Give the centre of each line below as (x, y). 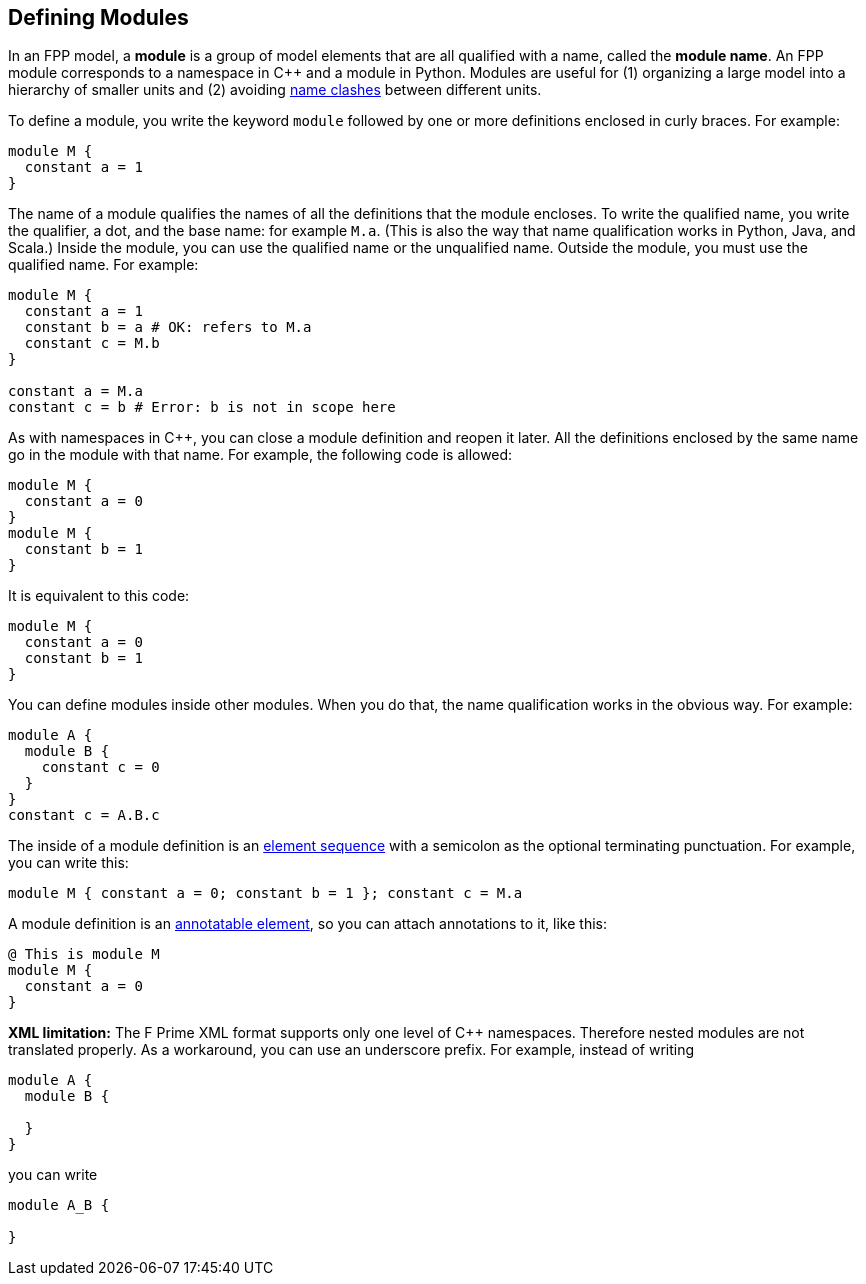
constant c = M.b (92, 343)
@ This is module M (84, 954)
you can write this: (68, 863)
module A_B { (59, 1205)
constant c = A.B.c (84, 815)
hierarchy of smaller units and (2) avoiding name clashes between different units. (275, 90)
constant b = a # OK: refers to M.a (168, 327)
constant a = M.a (75, 391)
